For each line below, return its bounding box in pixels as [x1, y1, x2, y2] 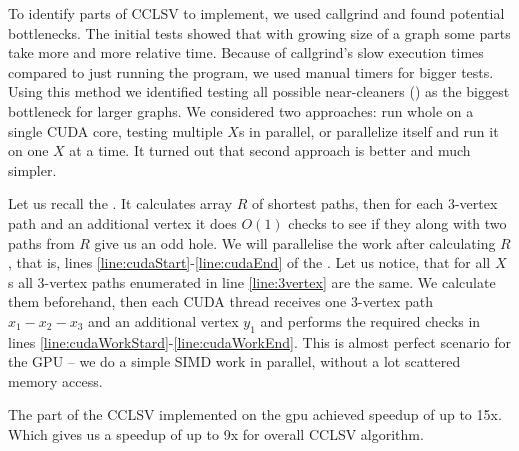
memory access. [8, 370, 103, 391]
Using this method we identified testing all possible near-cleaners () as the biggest [8, 81, 510, 102]
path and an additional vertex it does [8, 212, 237, 233]
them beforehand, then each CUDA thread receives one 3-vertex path [8, 291, 434, 312]
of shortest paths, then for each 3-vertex [252, 193, 498, 214]
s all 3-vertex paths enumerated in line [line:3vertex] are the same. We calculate [8, 271, 496, 292]
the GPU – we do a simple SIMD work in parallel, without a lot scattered [8, 351, 461, 372]
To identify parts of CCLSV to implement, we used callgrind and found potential [8, 3, 505, 23]
